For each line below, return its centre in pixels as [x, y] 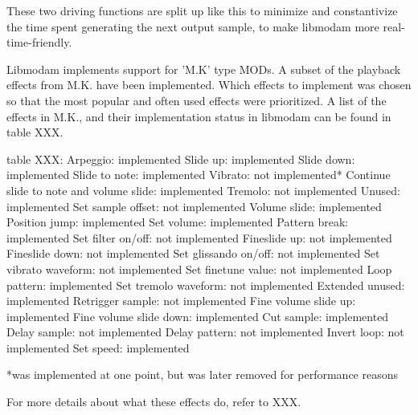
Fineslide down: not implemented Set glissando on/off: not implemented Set [193, 253]
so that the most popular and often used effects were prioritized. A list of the [197, 100]
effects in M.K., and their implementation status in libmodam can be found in [199, 116]
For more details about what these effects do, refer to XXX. [154, 402]
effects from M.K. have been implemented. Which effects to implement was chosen [209, 85]
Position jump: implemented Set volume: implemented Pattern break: [178, 222]
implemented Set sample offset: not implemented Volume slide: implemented [194, 206]
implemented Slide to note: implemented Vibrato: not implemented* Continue [199, 175]
